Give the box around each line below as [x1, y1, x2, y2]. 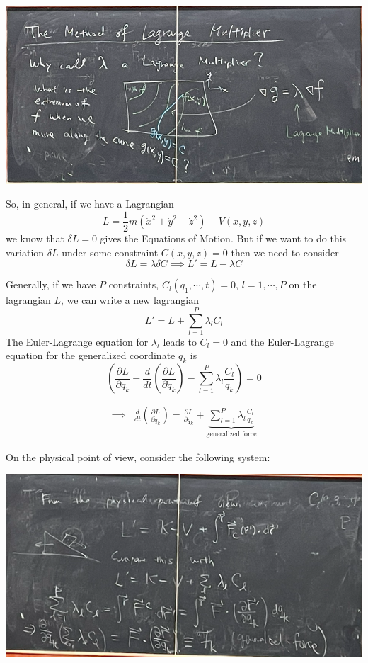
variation [6, 244, 45, 259]
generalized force [206, 430, 257, 438]
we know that [6, 230, 64, 245]
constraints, [108, 277, 159, 292]
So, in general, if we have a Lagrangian [6, 196, 174, 211]
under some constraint [62, 244, 159, 259]
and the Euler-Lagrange [231, 334, 334, 348]
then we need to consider [231, 244, 339, 259]
